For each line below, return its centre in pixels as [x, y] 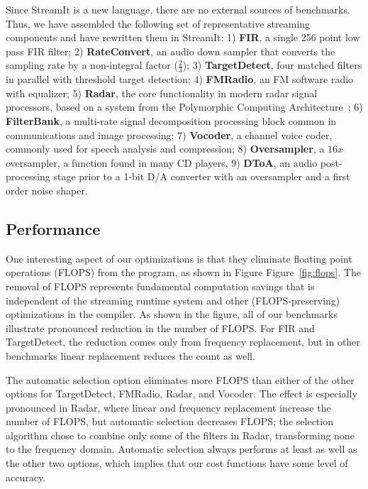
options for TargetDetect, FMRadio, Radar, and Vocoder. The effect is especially [182, 394]
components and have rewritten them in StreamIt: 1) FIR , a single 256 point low [183, 37]
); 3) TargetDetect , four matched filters [272, 65]
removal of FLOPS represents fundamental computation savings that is [160, 286]
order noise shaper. [47, 190]
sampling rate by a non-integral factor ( [92, 65]
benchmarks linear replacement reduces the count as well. [130, 355]
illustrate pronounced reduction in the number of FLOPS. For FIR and [160, 328]
